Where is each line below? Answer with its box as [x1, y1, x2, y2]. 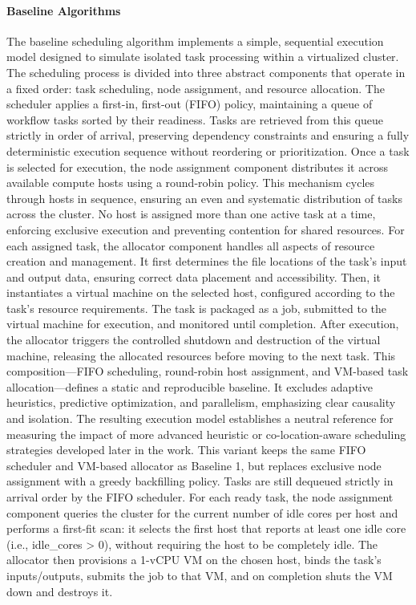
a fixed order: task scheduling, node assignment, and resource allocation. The [6, 79, 385, 96]
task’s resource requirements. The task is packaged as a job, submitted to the [6, 299, 386, 316]
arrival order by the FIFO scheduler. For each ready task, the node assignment [6, 489, 394, 506]
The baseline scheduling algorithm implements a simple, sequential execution [6, 32, 384, 49]
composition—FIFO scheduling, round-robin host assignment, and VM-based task [6, 363, 409, 380]
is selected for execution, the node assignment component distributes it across [6, 158, 388, 175]
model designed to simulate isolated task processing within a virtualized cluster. [6, 48, 399, 65]
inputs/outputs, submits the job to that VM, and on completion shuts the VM [6, 566, 393, 583]
